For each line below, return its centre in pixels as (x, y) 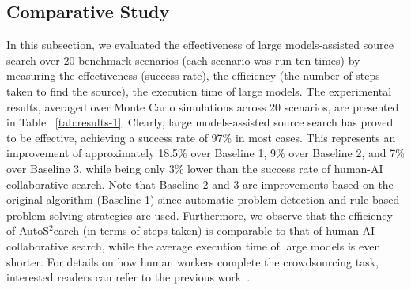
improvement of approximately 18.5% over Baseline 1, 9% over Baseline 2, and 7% (205, 153)
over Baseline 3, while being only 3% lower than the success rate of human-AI (195, 168)
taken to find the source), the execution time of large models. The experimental (199, 90)
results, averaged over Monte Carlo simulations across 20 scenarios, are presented (203, 106)
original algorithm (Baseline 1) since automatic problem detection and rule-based (203, 200)
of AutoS (28, 230)
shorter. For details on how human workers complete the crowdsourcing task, (193, 261)
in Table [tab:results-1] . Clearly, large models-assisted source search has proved (200, 122)
